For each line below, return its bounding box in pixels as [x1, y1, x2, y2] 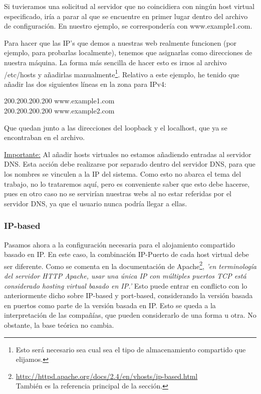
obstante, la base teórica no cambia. [4, 319, 114, 330]
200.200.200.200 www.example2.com [4, 105, 115, 115]
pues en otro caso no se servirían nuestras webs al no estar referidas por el [4, 188, 232, 199]
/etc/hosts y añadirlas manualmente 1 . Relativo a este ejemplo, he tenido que [4, 67, 239, 79]
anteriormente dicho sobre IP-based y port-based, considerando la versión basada [4, 290, 253, 301]
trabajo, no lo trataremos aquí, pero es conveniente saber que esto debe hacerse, [4, 178, 250, 189]
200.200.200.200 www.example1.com [4, 95, 115, 106]
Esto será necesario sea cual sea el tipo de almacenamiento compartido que [16, 344, 246, 354]
